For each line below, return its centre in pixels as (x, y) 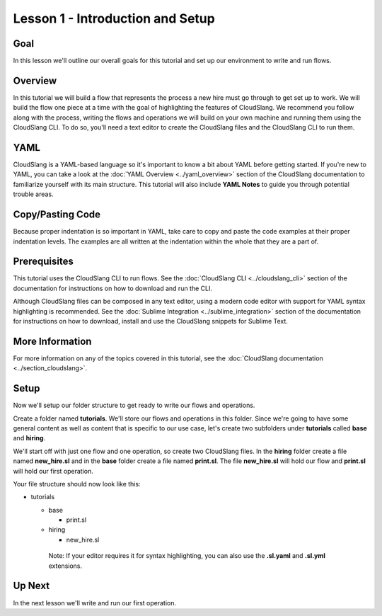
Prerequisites (43, 262)
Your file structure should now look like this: (77, 484)
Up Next (31, 586)
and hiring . (29, 438)
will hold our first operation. (53, 471)
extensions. (65, 566)
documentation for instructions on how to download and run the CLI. (112, 288)
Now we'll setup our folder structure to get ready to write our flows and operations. (134, 405)
